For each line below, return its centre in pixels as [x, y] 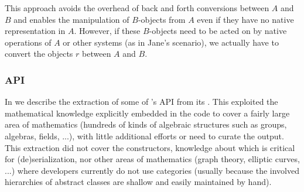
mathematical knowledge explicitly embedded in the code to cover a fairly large [147, 113]
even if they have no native [245, 19]
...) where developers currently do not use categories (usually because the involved [152, 170]
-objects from [162, 19]
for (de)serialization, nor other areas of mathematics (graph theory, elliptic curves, [152, 159]
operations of [28, 42]
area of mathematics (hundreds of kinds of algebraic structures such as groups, [146, 124]
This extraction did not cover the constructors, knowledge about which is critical [150, 147]
